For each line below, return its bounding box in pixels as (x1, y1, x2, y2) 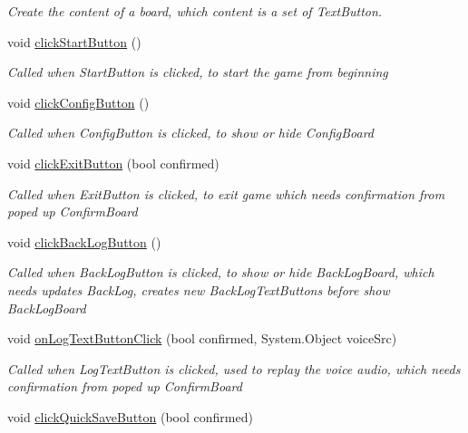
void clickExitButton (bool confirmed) (7, 153, 219, 172)
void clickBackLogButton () (7, 232, 161, 251)
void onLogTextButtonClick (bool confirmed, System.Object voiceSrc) (7, 329, 397, 348)
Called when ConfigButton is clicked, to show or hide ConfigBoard (7, 123, 375, 142)
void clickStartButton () (7, 32, 141, 51)
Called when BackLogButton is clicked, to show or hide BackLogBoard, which (7, 263, 434, 282)
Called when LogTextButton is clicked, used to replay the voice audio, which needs (7, 359, 461, 378)
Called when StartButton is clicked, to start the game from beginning (7, 63, 388, 82)
